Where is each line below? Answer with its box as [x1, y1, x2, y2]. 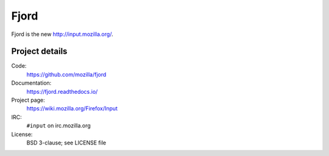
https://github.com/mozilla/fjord [26, 71, 107, 78]
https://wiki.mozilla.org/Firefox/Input [26, 105, 118, 112]
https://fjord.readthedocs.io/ [26, 88, 98, 95]
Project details [11, 46, 68, 57]
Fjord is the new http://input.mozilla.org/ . [11, 30, 113, 38]
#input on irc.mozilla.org [26, 122, 91, 129]
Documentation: [11, 79, 52, 87]
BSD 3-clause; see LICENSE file [26, 139, 107, 146]
